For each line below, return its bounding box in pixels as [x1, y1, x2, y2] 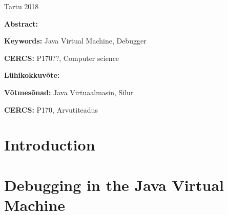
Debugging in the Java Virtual [4, 174, 224, 195]
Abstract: [4, 18, 38, 29]
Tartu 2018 [4, 1, 39, 11]
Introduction [4, 134, 95, 155]
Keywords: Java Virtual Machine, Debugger [4, 35, 147, 46]
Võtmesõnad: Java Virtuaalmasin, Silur [4, 87, 134, 97]
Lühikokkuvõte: [4, 70, 60, 80]
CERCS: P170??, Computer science [4, 52, 119, 63]
